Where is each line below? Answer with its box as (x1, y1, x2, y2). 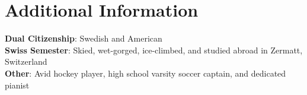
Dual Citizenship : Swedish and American (5, 32, 162, 45)
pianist (5, 78, 30, 91)
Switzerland (5, 55, 47, 68)
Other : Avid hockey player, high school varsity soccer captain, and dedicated (5, 66, 286, 79)
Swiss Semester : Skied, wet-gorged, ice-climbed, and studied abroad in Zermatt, (5, 43, 303, 56)
